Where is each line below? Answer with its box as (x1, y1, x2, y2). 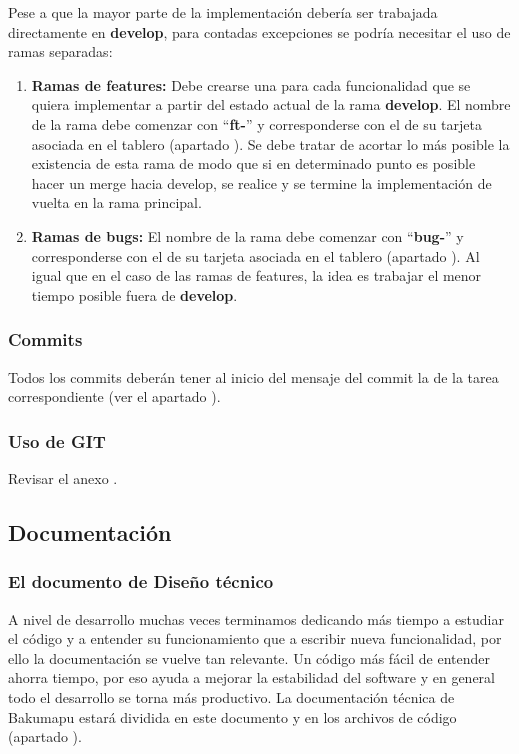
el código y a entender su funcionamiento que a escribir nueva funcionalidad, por (8, 628, 502, 649)
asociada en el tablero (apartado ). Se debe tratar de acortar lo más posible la (31, 133, 510, 154)
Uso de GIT (8, 428, 106, 453)
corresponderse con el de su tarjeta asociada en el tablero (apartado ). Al (31, 245, 480, 266)
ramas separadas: (8, 41, 113, 62)
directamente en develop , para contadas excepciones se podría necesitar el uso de (8, 21, 511, 42)
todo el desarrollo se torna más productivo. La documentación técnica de (8, 686, 455, 707)
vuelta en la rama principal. (31, 192, 202, 213)
